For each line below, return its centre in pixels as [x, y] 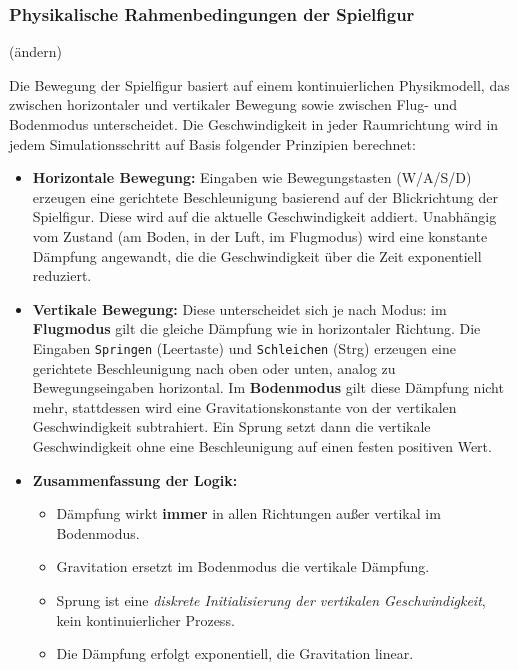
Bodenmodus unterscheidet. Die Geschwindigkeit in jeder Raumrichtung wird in [254, 124]
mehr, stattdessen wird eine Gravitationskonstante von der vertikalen [244, 406]
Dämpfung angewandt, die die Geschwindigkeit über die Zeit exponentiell [257, 255]
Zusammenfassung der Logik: [135, 479]
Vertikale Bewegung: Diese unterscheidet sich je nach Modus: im [239, 308]
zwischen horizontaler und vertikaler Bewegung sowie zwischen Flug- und [233, 104]
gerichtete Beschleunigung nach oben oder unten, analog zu [214, 367]
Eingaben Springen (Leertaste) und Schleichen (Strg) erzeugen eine [244, 347]
